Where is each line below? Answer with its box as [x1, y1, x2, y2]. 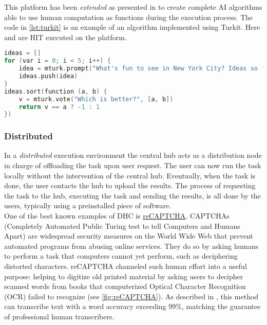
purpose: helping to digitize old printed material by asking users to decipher [4, 270, 243, 281]
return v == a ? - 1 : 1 [18, 103, 100, 111]
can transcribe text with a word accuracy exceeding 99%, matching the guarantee [4, 301, 261, 312]
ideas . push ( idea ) [18, 73, 78, 80]
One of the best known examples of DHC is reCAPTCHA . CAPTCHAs [4, 210, 230, 221]
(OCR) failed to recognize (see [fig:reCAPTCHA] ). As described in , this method [4, 291, 259, 301]
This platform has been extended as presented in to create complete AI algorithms [4, 2, 262, 12]
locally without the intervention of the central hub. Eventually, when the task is [4, 170, 256, 180]
